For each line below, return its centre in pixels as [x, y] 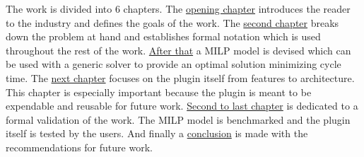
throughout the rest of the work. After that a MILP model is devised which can [178, 50]
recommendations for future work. [79, 147]
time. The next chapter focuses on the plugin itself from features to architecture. [180, 77]
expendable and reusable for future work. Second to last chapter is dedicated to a [182, 106]
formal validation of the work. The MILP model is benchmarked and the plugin [178, 119]
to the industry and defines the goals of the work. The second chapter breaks [172, 22]
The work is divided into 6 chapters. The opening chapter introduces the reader [178, 8]
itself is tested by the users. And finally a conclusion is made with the [157, 133]
